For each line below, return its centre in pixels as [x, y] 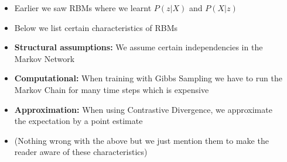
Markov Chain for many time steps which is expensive [112, 89]
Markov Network [45, 58]
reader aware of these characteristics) [81, 152]
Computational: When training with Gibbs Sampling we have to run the [148, 78]
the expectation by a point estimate [78, 121]
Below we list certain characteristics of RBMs [96, 27]
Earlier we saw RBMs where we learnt [83, 8]
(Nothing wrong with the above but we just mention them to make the [141, 140]
